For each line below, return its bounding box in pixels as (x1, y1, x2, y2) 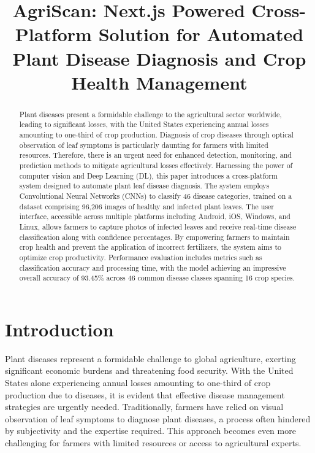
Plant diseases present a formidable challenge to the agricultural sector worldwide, (19, 109, 282, 119)
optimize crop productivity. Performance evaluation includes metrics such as (19, 252, 262, 262)
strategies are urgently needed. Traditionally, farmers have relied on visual (5, 400, 284, 413)
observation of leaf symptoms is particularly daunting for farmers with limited (19, 139, 268, 150)
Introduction (5, 316, 114, 341)
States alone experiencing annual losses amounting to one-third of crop (5, 376, 271, 389)
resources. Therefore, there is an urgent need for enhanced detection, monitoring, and (19, 150, 292, 160)
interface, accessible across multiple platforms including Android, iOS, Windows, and (19, 211, 290, 222)
